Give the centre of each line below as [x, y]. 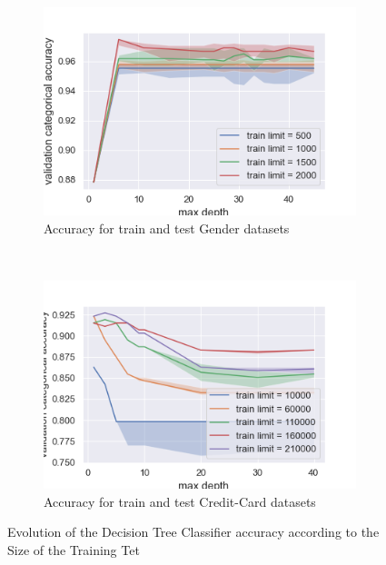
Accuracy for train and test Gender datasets [167, 228]
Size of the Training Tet [74, 549]
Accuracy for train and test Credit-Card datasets [180, 501]
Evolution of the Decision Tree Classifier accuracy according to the [193, 532]
